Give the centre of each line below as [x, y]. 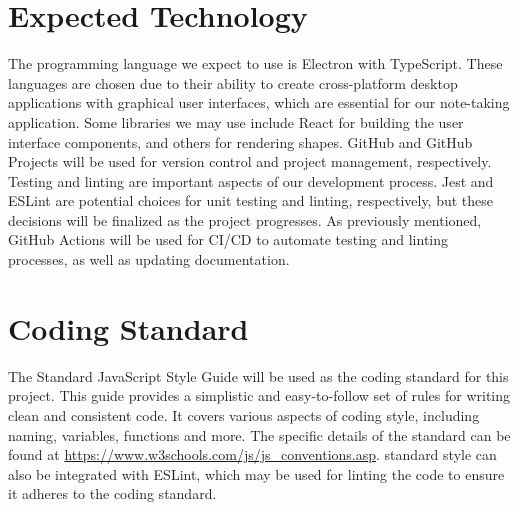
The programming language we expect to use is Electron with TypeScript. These [255, 63]
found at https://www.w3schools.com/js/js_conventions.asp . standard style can [252, 454]
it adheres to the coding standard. [112, 493]
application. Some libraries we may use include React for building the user [236, 121]
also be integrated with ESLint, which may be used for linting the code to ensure [256, 473]
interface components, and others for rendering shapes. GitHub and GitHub [240, 141]
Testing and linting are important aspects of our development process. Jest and [251, 180]
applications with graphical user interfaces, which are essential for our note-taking [259, 102]
